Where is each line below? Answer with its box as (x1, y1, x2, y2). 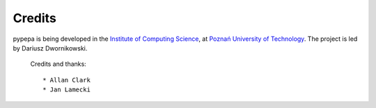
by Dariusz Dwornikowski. (13, 44, 88, 52)
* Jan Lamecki (42, 86, 91, 93)
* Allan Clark (42, 76, 91, 84)
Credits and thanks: (30, 60, 86, 69)
